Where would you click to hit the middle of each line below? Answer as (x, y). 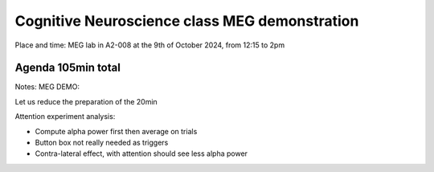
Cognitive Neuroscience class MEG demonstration (187, 21)
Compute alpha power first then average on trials (116, 131)
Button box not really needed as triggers (102, 143)
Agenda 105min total (68, 68)
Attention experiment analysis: (65, 117)
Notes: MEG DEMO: (47, 87)
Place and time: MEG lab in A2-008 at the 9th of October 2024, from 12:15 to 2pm (150, 45)
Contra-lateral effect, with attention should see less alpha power (141, 154)
